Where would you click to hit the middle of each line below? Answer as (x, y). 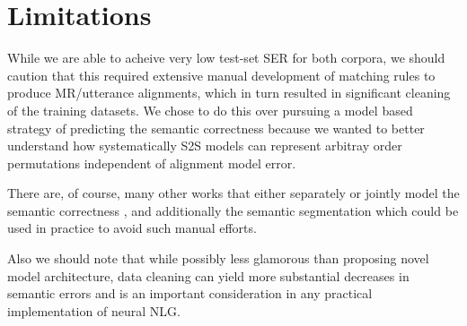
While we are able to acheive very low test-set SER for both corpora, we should (226, 58)
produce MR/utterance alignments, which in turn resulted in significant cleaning (229, 93)
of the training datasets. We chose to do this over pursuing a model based (210, 110)
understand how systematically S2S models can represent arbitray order (205, 146)
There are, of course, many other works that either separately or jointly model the (233, 193)
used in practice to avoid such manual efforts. (132, 228)
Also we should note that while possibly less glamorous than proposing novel (218, 258)
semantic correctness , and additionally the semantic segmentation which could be (233, 210)
